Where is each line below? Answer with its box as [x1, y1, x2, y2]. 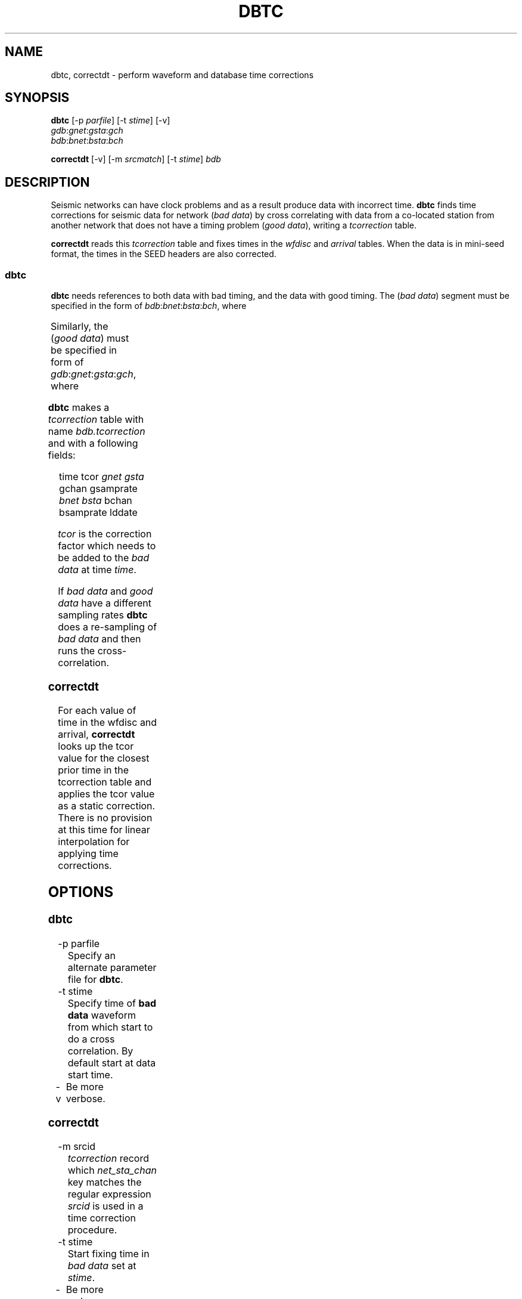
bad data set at [67, 1260, 136, 1272]
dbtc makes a [48, 401, 110, 414]
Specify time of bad [67, 997, 157, 1009]
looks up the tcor [58, 740, 134, 753]
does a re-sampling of [58, 621, 157, 633]
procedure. [67, 1224, 117, 1236]
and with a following [48, 437, 138, 450]
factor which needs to [58, 540, 156, 552]
